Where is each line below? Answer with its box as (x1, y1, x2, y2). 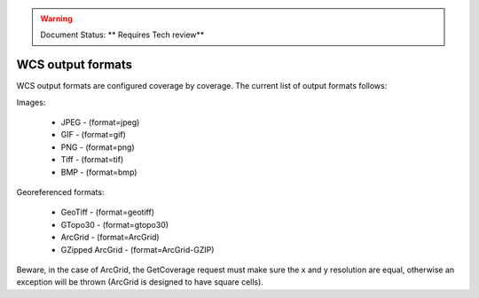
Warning (40, 13, 73, 24)
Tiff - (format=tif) (60, 154, 124, 165)
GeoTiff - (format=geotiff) (60, 207, 155, 217)
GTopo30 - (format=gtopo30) (60, 219, 169, 230)
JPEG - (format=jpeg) (60, 117, 140, 128)
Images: (16, 97, 46, 107)
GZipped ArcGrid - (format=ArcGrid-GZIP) (60, 244, 215, 255)
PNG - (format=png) (60, 142, 135, 153)
